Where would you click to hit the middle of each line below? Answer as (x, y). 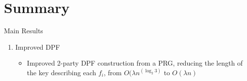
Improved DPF (38, 47)
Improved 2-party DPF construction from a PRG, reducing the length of (135, 63)
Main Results (24, 31)
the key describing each (62, 72)
